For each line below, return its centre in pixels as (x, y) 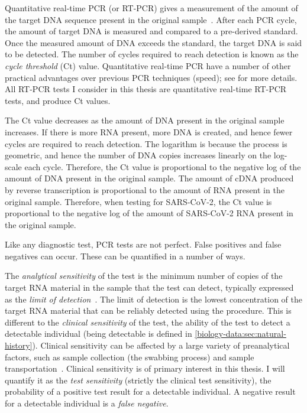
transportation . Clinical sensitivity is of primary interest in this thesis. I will (145, 368)
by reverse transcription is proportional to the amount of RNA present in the (145, 189)
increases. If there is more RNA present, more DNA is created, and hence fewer (149, 131)
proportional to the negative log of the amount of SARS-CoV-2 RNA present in (149, 213)
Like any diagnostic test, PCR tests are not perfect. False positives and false (143, 244)
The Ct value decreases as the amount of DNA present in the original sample (145, 120)
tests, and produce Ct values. (58, 100)
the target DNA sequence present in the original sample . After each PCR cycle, (151, 19)
